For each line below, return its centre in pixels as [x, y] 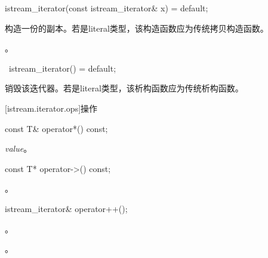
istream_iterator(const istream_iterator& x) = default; [107, 8]
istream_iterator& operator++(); [66, 208]
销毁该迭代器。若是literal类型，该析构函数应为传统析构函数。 [124, 88]
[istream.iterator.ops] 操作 [51, 108]
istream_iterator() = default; [62, 68]
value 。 [19, 148]
